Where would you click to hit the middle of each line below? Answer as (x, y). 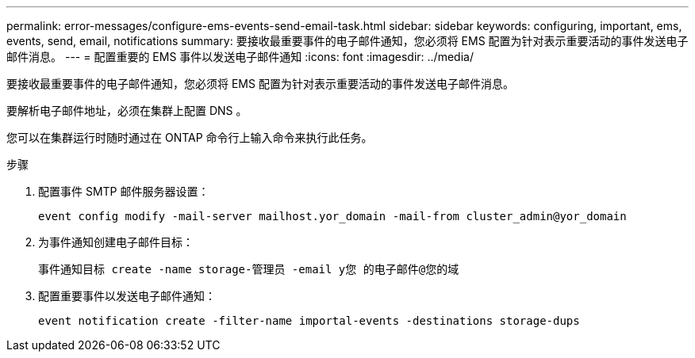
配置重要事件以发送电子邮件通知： (127, 296)
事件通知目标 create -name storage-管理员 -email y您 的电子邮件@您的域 (249, 269)
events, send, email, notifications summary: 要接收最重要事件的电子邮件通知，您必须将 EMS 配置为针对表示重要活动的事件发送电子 (347, 41)
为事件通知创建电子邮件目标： (116, 242)
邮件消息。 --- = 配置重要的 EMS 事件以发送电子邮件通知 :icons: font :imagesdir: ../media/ (240, 57)
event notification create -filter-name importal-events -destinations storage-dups (309, 321)
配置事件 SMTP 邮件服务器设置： (124, 191)
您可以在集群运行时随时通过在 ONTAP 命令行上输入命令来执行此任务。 (190, 137)
